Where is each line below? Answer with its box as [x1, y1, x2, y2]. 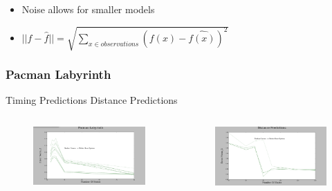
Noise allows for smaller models [21, 2, 155, 16]
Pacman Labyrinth [6, 66, 111, 83]
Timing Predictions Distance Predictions [6, 93, 178, 107]
